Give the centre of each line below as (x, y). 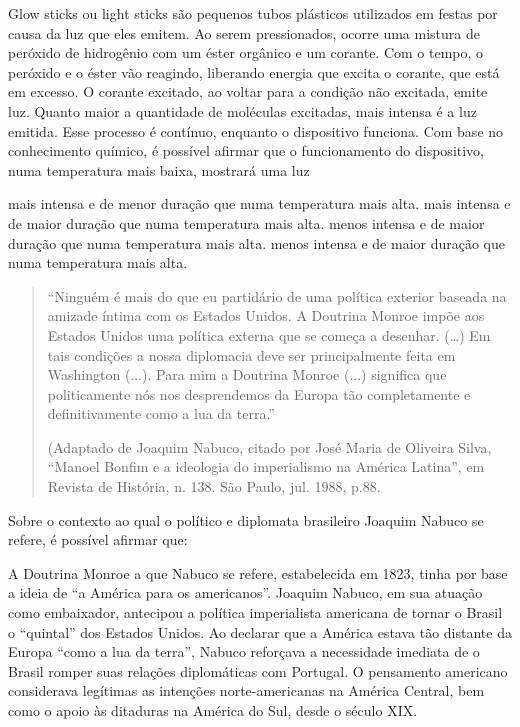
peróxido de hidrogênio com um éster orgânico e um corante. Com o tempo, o (246, 52)
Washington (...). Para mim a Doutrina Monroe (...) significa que (247, 374)
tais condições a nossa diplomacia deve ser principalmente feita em (251, 354)
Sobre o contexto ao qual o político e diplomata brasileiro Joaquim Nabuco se (246, 519)
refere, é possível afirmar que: (98, 539)
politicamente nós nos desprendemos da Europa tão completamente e (259, 393)
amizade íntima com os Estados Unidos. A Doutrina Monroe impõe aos (266, 315)
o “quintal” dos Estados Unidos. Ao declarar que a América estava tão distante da (260, 631)
